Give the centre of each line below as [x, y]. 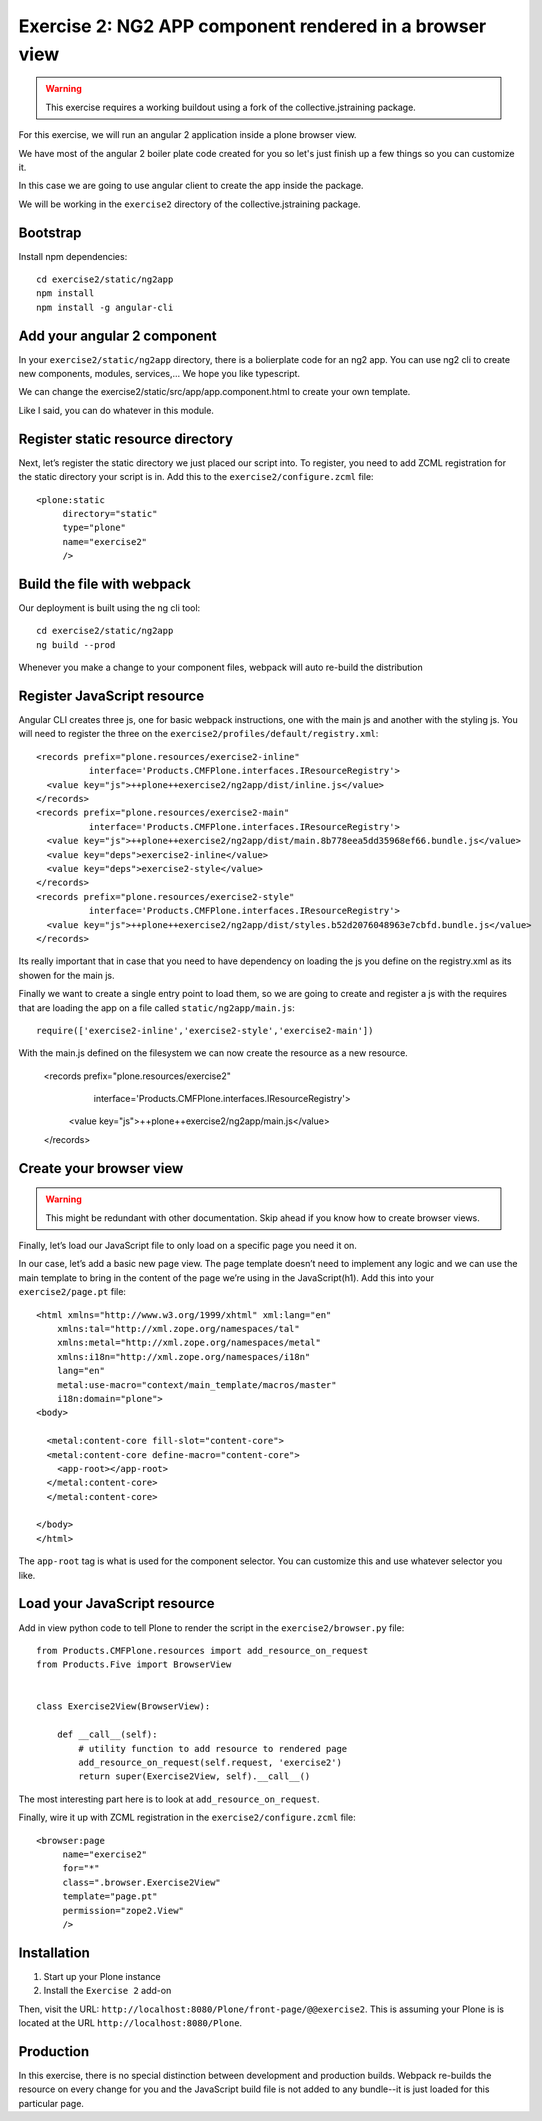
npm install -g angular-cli [105, 307]
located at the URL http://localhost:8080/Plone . [130, 2023]
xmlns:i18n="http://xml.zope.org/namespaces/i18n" [183, 1356]
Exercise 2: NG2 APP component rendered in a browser [252, 26]
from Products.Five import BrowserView [134, 1664]
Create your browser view [101, 1168]
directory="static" [110, 513]
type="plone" [94, 528]
